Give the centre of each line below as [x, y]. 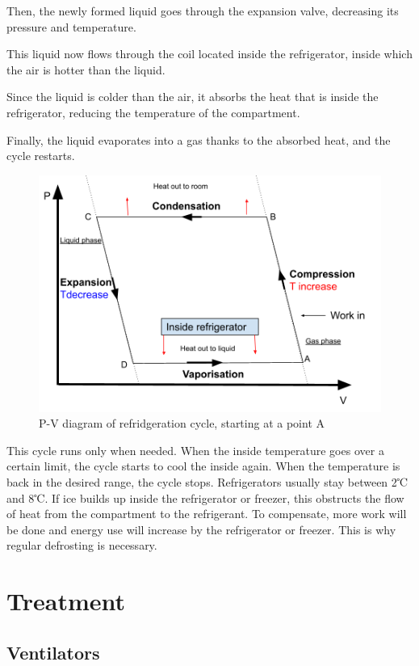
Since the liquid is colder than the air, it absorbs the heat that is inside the [193, 97]
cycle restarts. [41, 156]
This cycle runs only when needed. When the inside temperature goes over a [195, 450]
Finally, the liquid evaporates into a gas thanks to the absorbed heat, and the [199, 139]
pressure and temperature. [71, 26]
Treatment [66, 601]
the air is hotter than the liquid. [86, 69]
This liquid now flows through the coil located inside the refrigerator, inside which [209, 54]
